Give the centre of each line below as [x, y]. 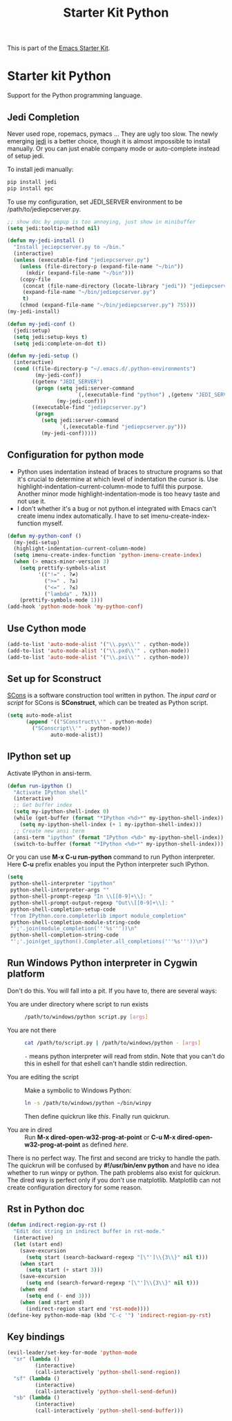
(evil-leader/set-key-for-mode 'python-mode [72, 1353]
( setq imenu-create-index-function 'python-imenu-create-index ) [108, 555]
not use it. [31, 501]
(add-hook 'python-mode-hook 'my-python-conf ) [75, 607]
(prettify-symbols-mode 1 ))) [61, 600]
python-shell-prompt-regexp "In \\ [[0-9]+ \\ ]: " [81, 897]
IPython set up [39, 757]
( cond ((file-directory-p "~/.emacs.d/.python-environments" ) [105, 369]
